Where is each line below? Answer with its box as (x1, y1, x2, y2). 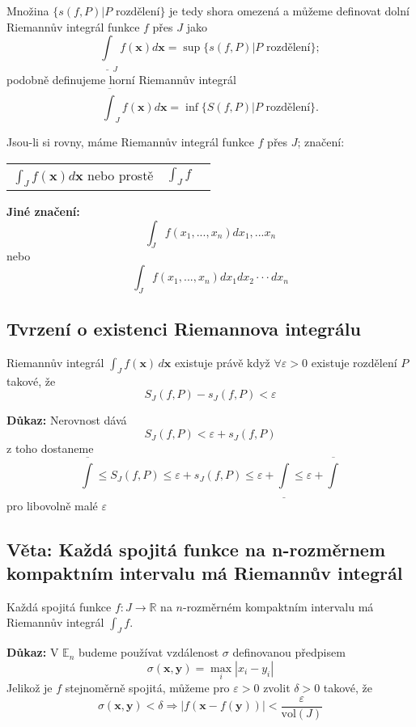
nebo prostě (87, 165, 154, 184)
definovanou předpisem (232, 644, 346, 661)
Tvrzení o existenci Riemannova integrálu (6, 316, 361, 341)
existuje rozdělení (311, 354, 397, 371)
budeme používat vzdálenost (78, 644, 219, 661)
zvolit (263, 678, 291, 695)
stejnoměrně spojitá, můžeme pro (65, 678, 230, 695)
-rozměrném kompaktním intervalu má (182, 598, 374, 615)
